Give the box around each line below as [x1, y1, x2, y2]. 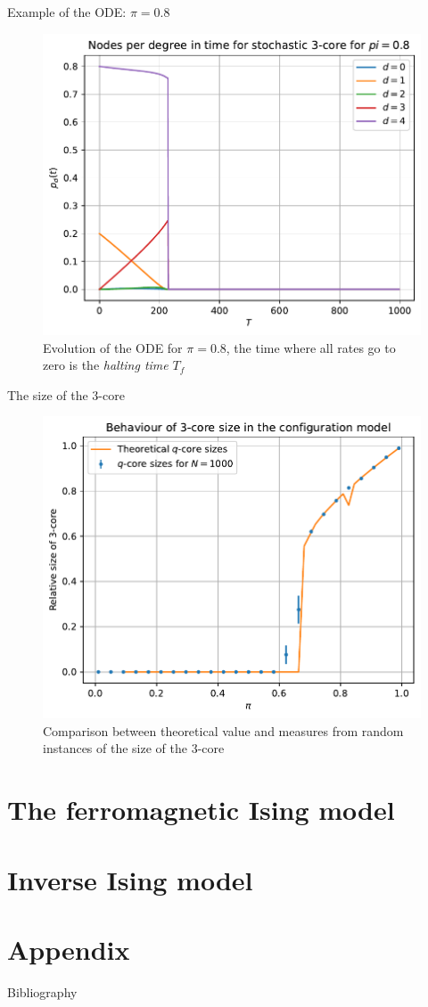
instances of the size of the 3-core [43, 739, 225, 757]
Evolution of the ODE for [43, 338, 183, 356]
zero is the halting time [43, 356, 169, 374]
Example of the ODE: [7, 3, 127, 20]
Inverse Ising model [7, 861, 253, 897]
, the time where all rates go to [226, 338, 396, 356]
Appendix [7, 930, 130, 967]
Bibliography [7, 982, 78, 1001]
